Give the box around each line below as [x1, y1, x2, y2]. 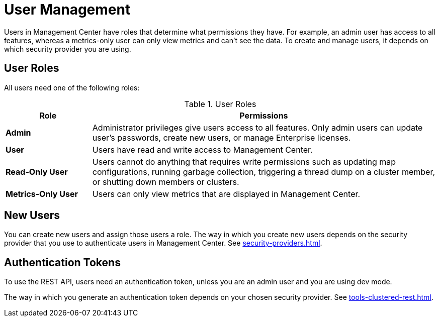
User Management [4, 1, 131, 18]
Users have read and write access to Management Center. [92, 144, 313, 155]
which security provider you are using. [4, 44, 131, 53]
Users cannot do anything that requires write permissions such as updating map [92, 156, 396, 167]
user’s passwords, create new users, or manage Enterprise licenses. [92, 132, 351, 143]
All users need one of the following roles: [4, 83, 140, 92]
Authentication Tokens [4, 256, 121, 269]
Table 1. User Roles [184, 98, 256, 109]
